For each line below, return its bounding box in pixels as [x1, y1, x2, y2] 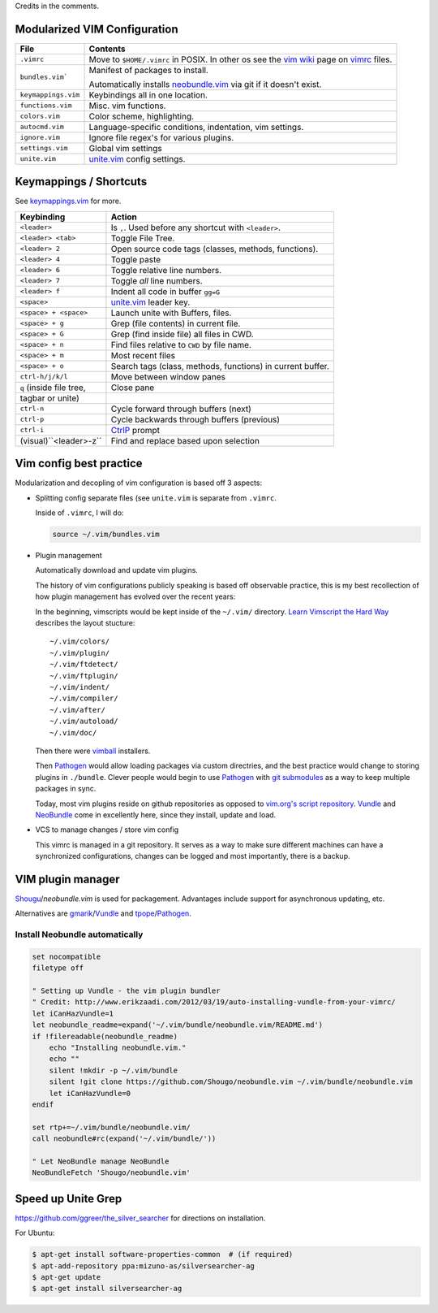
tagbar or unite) [19, 392, 80, 404]
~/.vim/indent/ [49, 682, 110, 691]
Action [110, 211, 137, 223]
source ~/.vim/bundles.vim [52, 530, 160, 539]
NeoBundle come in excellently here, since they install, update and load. [35, 809, 277, 820]
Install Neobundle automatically [15, 929, 144, 940]
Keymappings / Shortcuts [15, 175, 148, 188]
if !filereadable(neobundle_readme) [32, 1032, 178, 1041]
